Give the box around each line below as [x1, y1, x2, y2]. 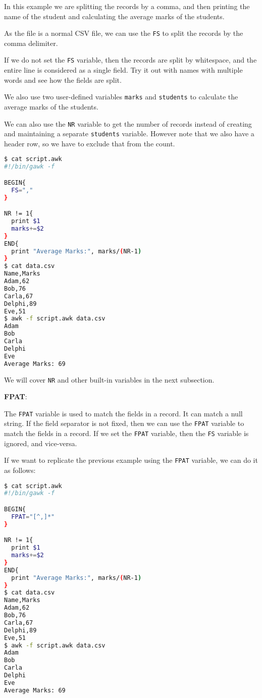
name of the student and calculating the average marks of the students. [4, 11, 225, 21]
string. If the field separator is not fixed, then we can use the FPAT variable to [4, 418, 244, 428]
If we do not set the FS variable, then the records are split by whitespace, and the [4, 55, 257, 65]
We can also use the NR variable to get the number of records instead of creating [4, 118, 252, 129]
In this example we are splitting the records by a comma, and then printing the [4, 1, 250, 11]
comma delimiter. [4, 37, 58, 48]
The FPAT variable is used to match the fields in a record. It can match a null [4, 408, 243, 418]
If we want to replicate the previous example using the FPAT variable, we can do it [4, 455, 258, 465]
